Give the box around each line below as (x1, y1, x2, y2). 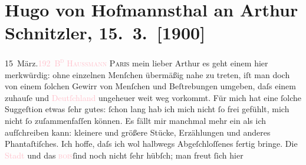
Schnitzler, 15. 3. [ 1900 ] (5, 21, 206, 45)
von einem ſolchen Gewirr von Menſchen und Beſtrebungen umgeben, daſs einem (5, 80, 297, 92)
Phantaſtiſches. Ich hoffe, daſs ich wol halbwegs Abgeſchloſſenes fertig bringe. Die (5, 137, 298, 150)
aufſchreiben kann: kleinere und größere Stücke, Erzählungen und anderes (5, 126, 271, 138)
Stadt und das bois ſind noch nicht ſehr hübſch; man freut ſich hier (5, 149, 244, 161)
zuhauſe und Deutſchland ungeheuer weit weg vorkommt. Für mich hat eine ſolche (5, 91, 302, 103)
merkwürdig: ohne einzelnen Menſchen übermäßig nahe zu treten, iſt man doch (5, 68, 290, 80)
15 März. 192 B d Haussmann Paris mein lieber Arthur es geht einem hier (5, 55, 268, 69)
